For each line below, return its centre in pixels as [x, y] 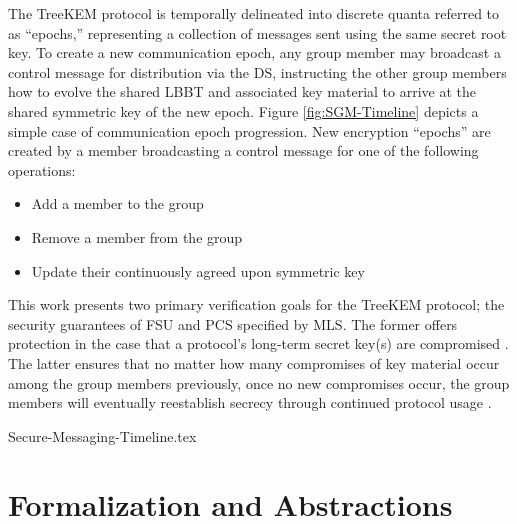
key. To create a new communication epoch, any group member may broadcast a [254, 52]
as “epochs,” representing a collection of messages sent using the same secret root [257, 32]
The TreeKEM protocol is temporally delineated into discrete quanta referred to [254, 13]
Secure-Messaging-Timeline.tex [102, 435]
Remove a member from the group [137, 236]
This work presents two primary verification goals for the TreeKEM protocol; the [256, 304]
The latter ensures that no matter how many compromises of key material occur [254, 362]
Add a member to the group [117, 203]
